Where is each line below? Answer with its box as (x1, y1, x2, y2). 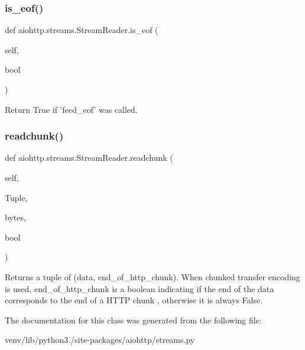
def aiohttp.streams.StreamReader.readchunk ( (5, 151, 173, 164)
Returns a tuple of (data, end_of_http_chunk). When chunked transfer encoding (5, 270, 300, 283)
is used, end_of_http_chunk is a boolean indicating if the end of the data (5, 282, 274, 294)
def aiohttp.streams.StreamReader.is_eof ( (5, 24, 158, 36)
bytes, (5, 211, 26, 223)
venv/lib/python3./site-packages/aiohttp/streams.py (5, 333, 195, 346)
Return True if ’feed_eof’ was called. (5, 103, 138, 115)
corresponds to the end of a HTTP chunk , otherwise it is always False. (5, 294, 263, 306)
